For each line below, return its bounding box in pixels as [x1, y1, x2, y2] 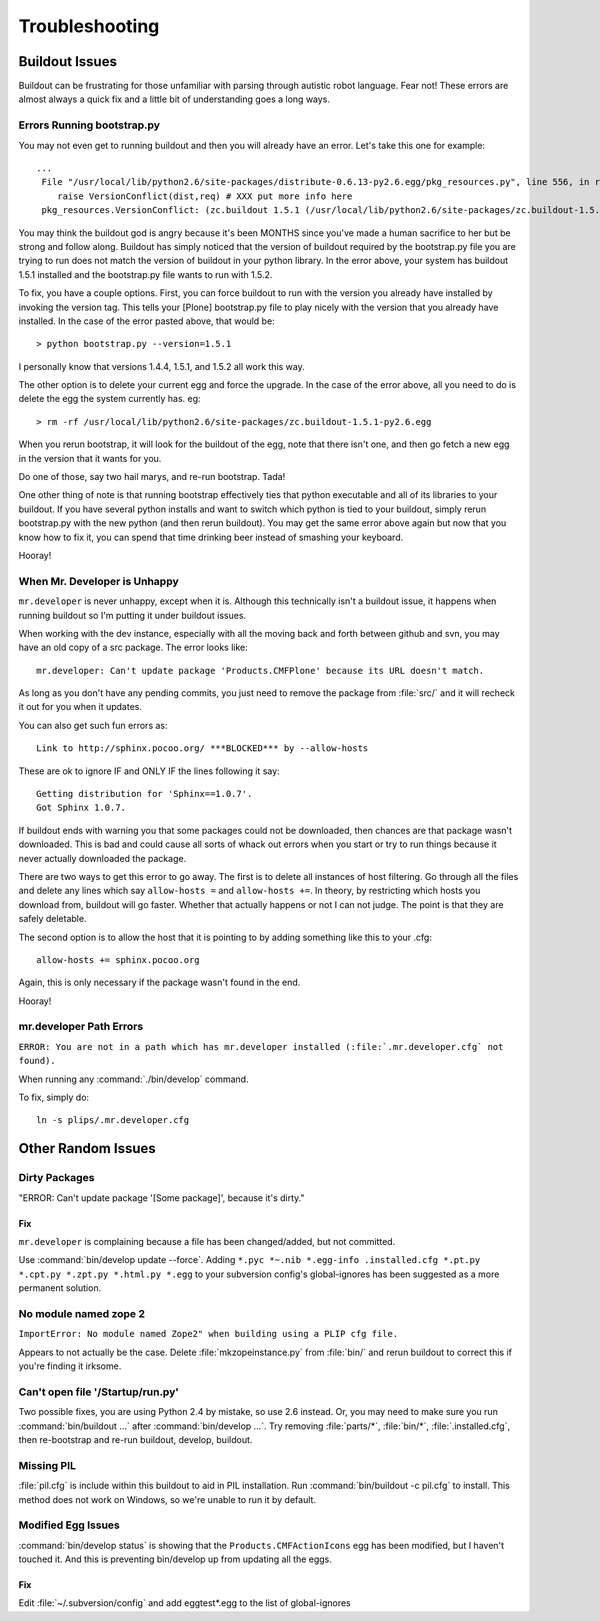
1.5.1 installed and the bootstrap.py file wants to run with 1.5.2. [18, 268, 273, 280]
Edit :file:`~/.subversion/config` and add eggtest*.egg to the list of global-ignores [18, 1597, 352, 1609]
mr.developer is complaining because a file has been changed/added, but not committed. [18, 1235, 396, 1247]
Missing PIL [18, 1458, 77, 1472]
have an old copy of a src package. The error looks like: [18, 641, 249, 654]
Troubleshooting [18, 15, 160, 37]
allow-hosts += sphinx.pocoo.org [36, 954, 200, 965]
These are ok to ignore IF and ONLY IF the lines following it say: [18, 765, 280, 777]
